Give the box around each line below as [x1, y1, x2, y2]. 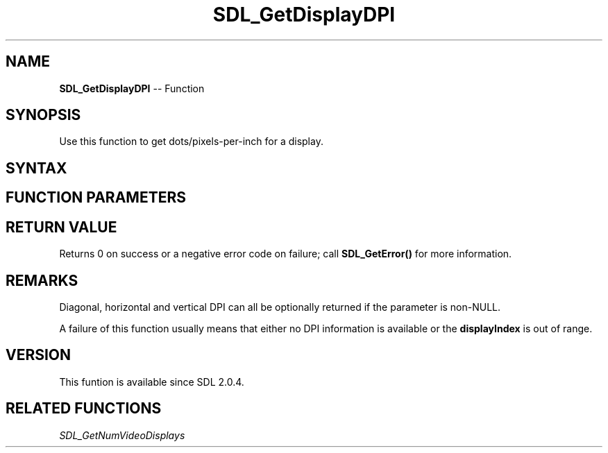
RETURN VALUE [6, 218, 117, 236]
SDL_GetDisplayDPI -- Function [59, 82, 205, 94]
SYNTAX [6, 159, 67, 177]
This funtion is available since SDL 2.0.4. [59, 375, 244, 388]
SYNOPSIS [6, 106, 81, 124]
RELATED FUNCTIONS [6, 400, 162, 418]
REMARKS [6, 271, 78, 289]
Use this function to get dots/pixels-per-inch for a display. [59, 135, 323, 148]
